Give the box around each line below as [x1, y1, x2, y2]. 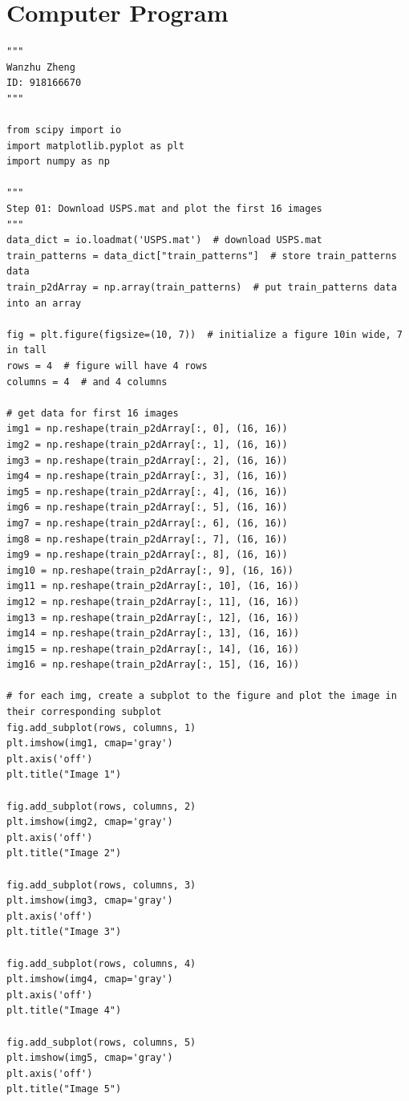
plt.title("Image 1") [6, 769, 122, 781]
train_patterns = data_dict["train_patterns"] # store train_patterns [6, 250, 397, 262]
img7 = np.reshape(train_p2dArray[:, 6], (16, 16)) [6, 517, 288, 529]
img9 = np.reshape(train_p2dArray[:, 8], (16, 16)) [6, 549, 288, 561]
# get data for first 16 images [6, 407, 179, 419]
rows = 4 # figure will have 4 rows [6, 360, 208, 372]
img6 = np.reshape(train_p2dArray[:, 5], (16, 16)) [6, 502, 288, 514]
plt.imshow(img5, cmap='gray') [6, 1052, 173, 1064]
